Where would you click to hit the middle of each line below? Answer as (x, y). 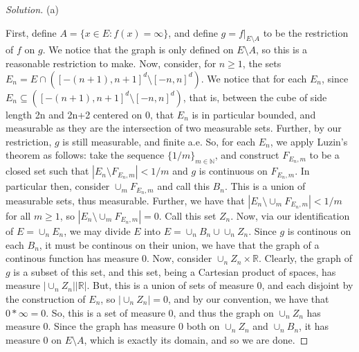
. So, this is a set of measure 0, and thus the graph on (160, 312)
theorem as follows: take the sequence (85, 155)
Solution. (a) (32, 9)
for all (18, 216)
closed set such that (47, 171)
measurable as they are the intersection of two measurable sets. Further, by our (174, 128)
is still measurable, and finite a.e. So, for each (159, 141)
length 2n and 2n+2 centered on (74, 114)
